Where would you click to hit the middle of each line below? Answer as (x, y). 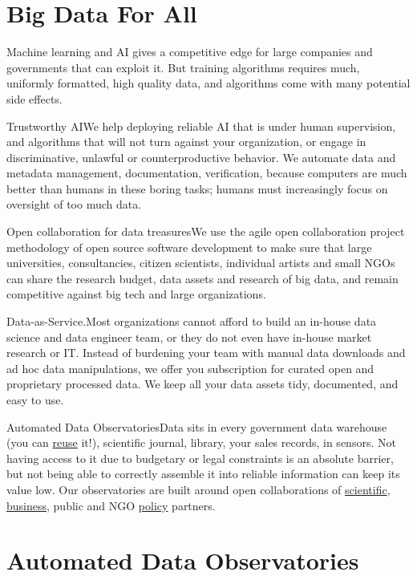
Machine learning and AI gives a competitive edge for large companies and (190, 52)
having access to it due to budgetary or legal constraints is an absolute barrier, (200, 458)
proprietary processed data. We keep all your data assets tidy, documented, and (202, 384)
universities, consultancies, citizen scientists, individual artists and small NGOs (201, 263)
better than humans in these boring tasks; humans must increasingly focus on (197, 188)
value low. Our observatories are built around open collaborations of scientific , (198, 489)
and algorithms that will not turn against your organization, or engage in (186, 142)
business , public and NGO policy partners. (111, 505)
